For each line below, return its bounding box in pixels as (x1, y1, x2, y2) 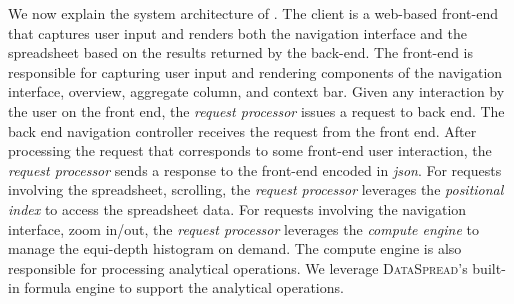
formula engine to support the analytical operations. (24, 277, 344, 298)
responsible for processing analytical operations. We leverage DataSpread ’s (8, 257, 468, 278)
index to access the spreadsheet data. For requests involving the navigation (8, 198, 467, 219)
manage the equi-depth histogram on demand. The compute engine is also (8, 238, 462, 259)
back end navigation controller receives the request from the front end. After (8, 120, 477, 141)
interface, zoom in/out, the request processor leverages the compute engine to (8, 218, 479, 239)
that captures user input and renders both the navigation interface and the (8, 22, 467, 43)
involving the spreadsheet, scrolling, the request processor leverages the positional (8, 179, 504, 200)
